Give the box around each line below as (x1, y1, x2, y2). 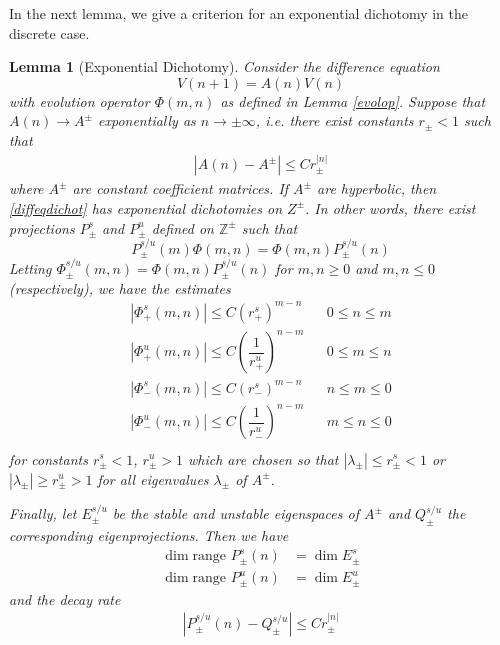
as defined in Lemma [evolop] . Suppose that (220, 90, 486, 111)
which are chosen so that (188, 448, 339, 469)
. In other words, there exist (305, 197, 476, 218)
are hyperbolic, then (317, 178, 437, 199)
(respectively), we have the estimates (9, 277, 231, 298)
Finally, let (9, 503, 77, 524)
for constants (9, 448, 88, 469)
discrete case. (9, 22, 90, 43)
